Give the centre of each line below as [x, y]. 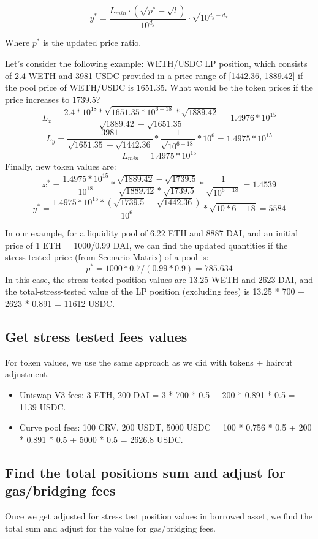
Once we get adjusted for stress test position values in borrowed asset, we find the [159, 515]
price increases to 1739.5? [53, 99]
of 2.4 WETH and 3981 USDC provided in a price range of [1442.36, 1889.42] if [154, 75]
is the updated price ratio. [92, 43]
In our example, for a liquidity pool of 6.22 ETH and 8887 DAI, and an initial [152, 232]
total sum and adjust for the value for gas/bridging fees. [110, 528]
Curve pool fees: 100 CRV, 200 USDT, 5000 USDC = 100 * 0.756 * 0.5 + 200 [165, 427]
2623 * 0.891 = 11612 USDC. [60, 303]
